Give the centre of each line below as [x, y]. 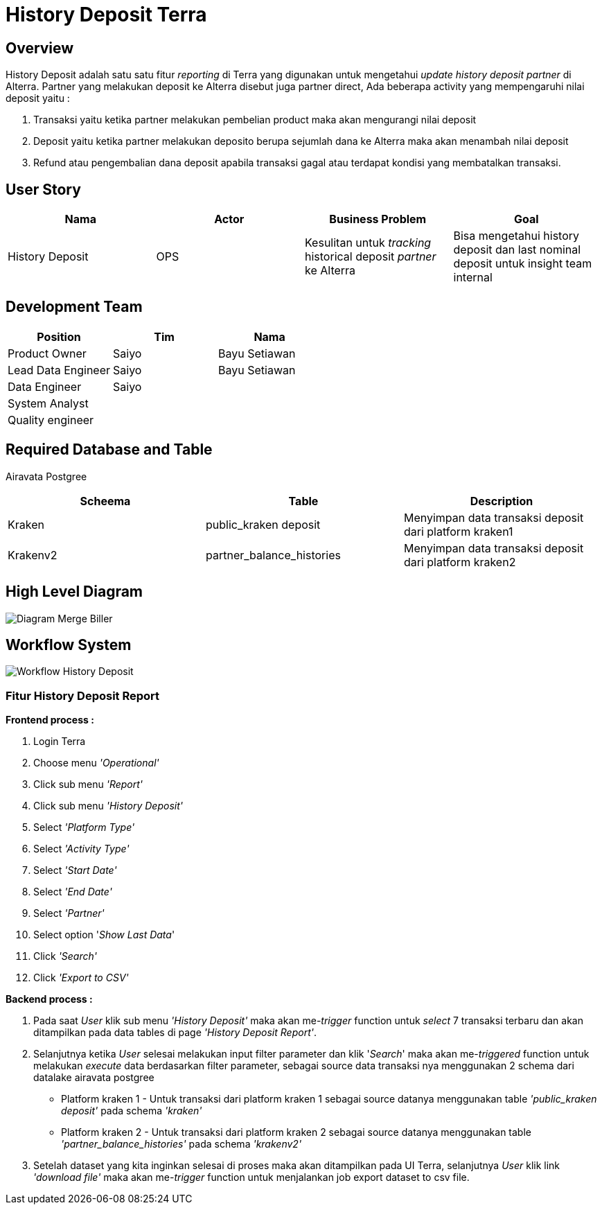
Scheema [105, 501]
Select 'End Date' [73, 892]
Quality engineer [51, 420]
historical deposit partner [371, 257]
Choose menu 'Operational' [96, 763]
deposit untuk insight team [523, 264]
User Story [43, 189]
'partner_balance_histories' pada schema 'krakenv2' [182, 1144]
